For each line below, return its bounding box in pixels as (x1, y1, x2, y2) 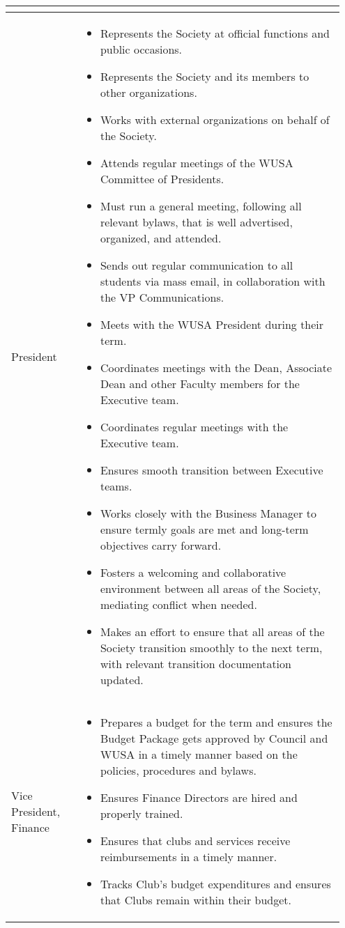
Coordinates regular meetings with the (100, 419, 289, 435)
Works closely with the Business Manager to (100, 505, 317, 521)
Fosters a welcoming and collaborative (100, 564, 286, 580)
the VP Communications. (100, 289, 224, 305)
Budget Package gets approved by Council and (100, 730, 328, 746)
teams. (100, 478, 132, 494)
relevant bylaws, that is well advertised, (100, 214, 293, 230)
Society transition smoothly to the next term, (100, 640, 323, 656)
